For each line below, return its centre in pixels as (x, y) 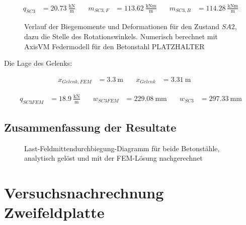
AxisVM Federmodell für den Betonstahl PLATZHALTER (114, 46)
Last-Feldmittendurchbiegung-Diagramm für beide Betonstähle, (122, 148)
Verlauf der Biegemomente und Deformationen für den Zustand (122, 26)
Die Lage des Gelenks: (38, 63)
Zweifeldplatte (54, 212)
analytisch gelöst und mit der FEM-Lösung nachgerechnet (113, 158)
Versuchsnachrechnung (84, 193)
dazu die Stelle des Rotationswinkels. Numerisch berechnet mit (121, 36)
